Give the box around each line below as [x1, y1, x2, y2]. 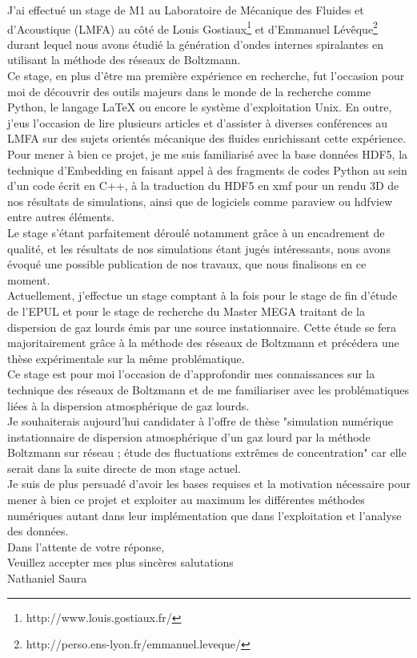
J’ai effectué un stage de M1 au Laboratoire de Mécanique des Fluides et [7, 2, 364, 18]
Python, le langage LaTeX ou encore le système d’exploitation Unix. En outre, [7, 99, 392, 115]
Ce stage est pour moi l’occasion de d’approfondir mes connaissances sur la [7, 365, 375, 382]
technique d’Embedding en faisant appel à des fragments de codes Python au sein [7, 161, 407, 178]
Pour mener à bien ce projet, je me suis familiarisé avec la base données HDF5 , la [7, 146, 408, 162]
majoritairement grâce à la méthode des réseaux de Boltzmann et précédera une [7, 334, 399, 351]
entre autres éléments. [7, 208, 114, 225]
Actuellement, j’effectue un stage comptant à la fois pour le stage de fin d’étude [7, 287, 398, 304]
